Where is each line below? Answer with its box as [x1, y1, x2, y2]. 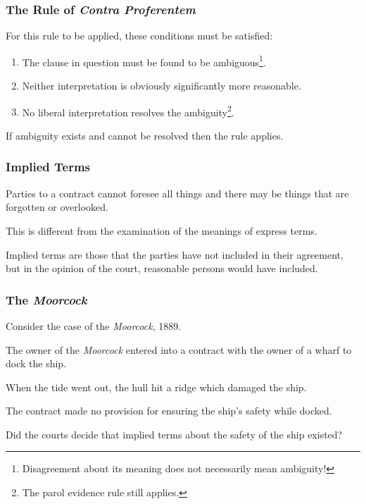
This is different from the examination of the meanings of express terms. [6, 223, 317, 238]
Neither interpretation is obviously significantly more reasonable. [22, 78, 301, 93]
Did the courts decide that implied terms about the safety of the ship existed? [6, 426, 343, 441]
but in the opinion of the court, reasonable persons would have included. [6, 261, 318, 276]
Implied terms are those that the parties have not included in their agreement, [6, 247, 343, 262]
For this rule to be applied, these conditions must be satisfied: [6, 28, 273, 43]
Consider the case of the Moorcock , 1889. [6, 318, 182, 333]
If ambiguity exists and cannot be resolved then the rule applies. [6, 128, 284, 142]
